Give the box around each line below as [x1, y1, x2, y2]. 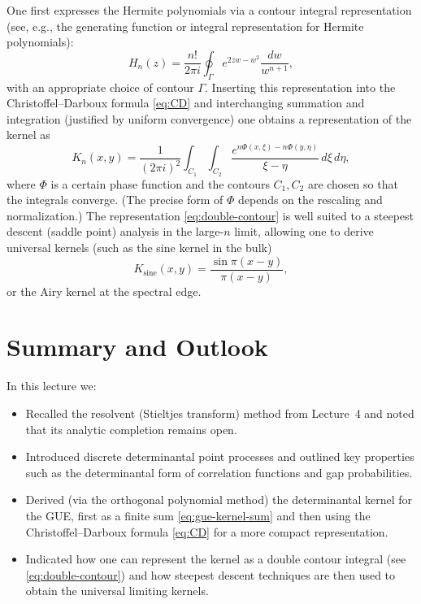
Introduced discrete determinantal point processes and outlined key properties [25, 448, 414, 465]
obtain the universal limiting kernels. [25, 582, 209, 599]
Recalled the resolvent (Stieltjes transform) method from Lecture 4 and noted [25, 404, 414, 421]
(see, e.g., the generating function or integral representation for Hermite [7, 17, 364, 34]
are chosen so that [307, 175, 398, 192]
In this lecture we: [7, 377, 97, 394]
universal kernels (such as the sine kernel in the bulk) [7, 239, 272, 256]
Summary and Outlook [7, 330, 268, 363]
